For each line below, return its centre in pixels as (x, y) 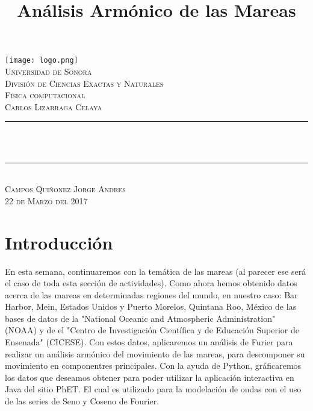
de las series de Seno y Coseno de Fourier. (82, 401)
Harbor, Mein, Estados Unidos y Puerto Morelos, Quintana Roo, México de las (151, 306)
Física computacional (45, 95)
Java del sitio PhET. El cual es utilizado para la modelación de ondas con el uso (153, 389)
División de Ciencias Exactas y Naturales (84, 83)
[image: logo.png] (42, 61)
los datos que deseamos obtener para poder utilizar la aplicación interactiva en (150, 377)
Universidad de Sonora (48, 71)
